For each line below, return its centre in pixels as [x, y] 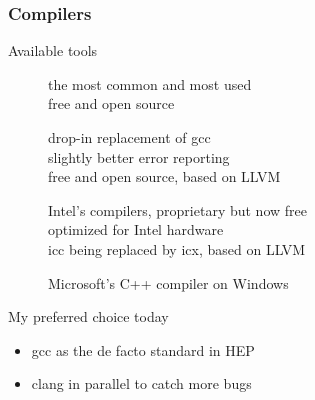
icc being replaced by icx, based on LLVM [177, 248]
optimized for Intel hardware [136, 229]
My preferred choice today [88, 316]
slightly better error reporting [139, 156]
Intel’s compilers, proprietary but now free [177, 209]
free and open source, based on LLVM [164, 176]
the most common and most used [150, 83]
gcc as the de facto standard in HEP [143, 349]
